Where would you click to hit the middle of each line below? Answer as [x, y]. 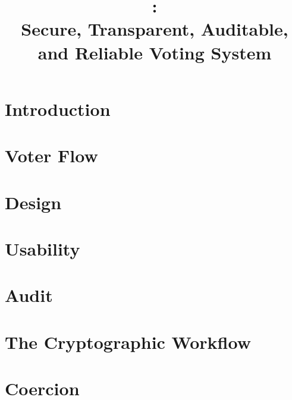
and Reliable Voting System [155, 52]
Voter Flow [51, 155]
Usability [43, 248]
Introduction [58, 108]
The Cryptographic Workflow [128, 341]
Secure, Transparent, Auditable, [155, 29]
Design [33, 202]
